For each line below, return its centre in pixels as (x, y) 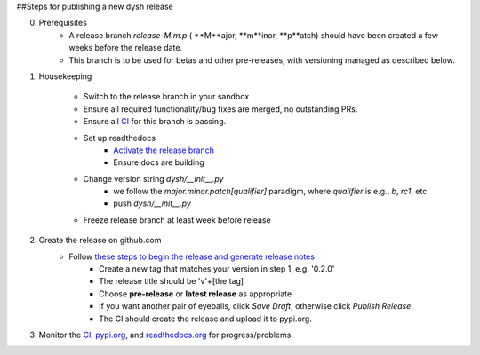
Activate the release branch (164, 150)
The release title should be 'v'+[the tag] (172, 281)
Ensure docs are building (159, 162)
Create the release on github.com (100, 241)
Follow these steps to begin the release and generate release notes (192, 256)
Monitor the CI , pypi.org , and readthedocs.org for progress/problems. (166, 335)
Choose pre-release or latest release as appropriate (196, 294)
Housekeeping (65, 76)
